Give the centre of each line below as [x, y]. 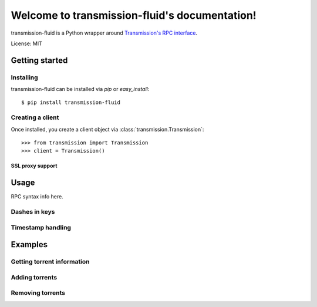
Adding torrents [34, 277]
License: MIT [26, 43]
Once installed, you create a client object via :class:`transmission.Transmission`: [107, 129]
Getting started [39, 60]
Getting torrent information [50, 262]
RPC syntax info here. [37, 197]
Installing [24, 77]
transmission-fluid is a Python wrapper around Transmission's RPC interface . [104, 33]
